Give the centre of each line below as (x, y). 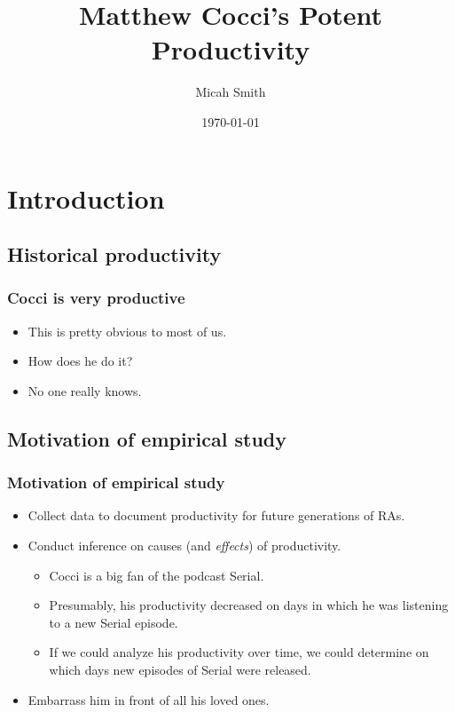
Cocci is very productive (96, 298)
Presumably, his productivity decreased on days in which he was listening (249, 605)
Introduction (86, 198)
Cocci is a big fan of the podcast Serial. (157, 575)
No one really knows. (85, 390)
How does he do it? (80, 361)
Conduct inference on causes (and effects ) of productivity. (184, 546)
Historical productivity (114, 254)
